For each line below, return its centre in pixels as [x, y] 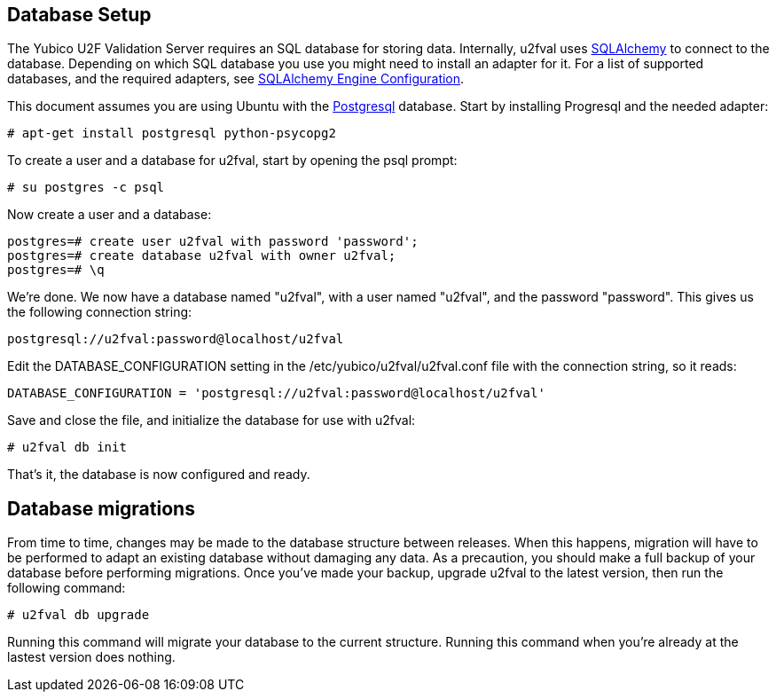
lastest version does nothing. [91, 657]
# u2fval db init [67, 448]
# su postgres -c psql [86, 188]
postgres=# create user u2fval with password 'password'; [213, 242]
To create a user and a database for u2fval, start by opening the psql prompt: [232, 161]
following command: [67, 588]
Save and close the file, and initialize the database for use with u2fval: [212, 420]
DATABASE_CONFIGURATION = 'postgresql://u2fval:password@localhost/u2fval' [276, 393]
